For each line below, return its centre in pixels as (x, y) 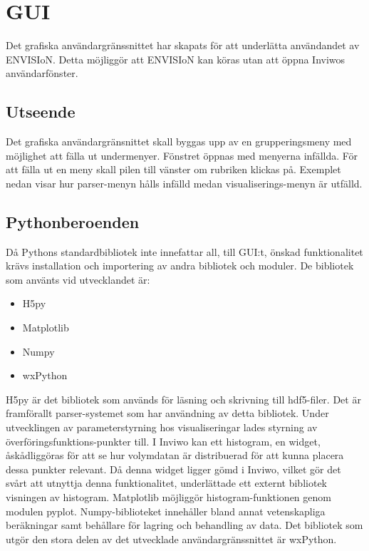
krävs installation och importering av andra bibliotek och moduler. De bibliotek (180, 266)
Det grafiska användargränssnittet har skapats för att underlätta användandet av (183, 45)
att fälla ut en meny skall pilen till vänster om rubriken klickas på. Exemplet (173, 169)
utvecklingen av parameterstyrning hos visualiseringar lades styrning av (162, 427)
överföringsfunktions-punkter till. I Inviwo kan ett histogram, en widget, (163, 441)
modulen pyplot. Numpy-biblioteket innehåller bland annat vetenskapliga (166, 511)
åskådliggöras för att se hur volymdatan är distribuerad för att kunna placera (175, 455)
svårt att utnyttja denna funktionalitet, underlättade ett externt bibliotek (166, 483)
